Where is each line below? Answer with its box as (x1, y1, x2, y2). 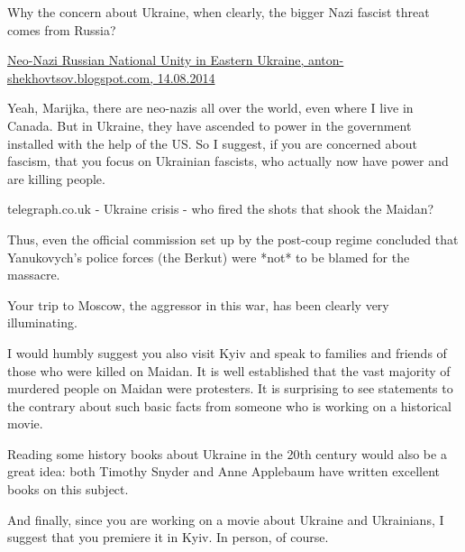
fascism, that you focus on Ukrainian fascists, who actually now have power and (7, 152, 449, 170)
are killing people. (7, 169, 105, 188)
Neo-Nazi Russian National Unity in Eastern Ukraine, (7, 51, 305, 69)
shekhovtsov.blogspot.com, (7, 68, 154, 87)
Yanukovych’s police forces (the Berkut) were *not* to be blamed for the (7, 247, 410, 266)
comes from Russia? (7, 20, 116, 39)
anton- (307, 51, 344, 69)
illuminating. (7, 313, 77, 332)
